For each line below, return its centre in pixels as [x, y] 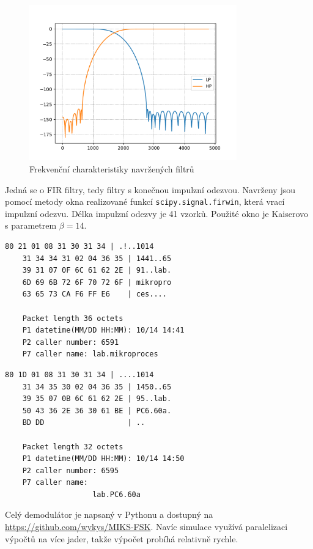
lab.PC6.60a [116, 494]
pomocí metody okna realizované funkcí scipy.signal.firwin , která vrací [145, 201]
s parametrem [31, 225]
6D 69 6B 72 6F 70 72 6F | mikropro [97, 282]
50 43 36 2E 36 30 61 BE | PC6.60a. [97, 411]
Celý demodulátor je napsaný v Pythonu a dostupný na [109, 514]
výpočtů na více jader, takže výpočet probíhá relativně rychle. [122, 538]
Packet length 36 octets [73, 318]
